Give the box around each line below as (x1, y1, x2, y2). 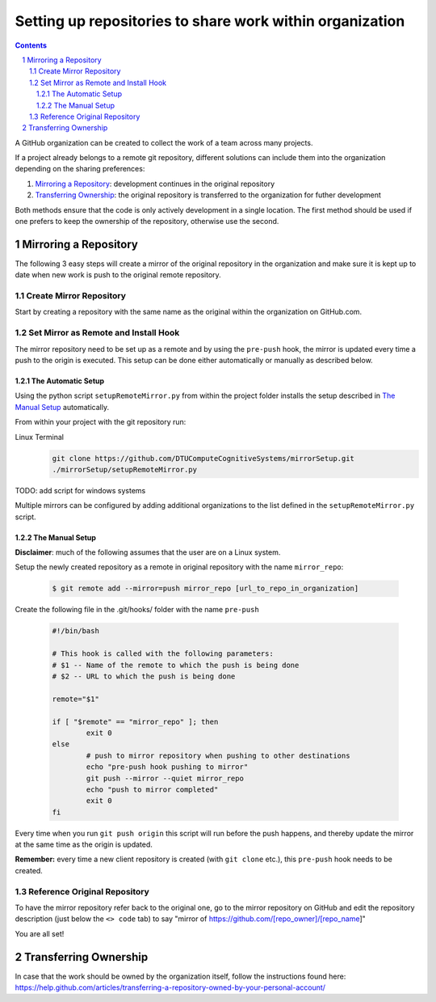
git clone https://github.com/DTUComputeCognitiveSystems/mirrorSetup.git (52, 454, 355, 463)
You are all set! (15, 928, 65, 938)
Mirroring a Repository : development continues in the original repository (35, 179, 275, 188)
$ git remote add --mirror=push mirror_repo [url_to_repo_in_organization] (52, 584, 359, 594)
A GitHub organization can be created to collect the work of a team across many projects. (15, 137, 313, 147)
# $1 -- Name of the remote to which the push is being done (52, 660, 300, 670)
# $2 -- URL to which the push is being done (52, 671, 236, 681)
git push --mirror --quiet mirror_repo (86, 773, 244, 783)
